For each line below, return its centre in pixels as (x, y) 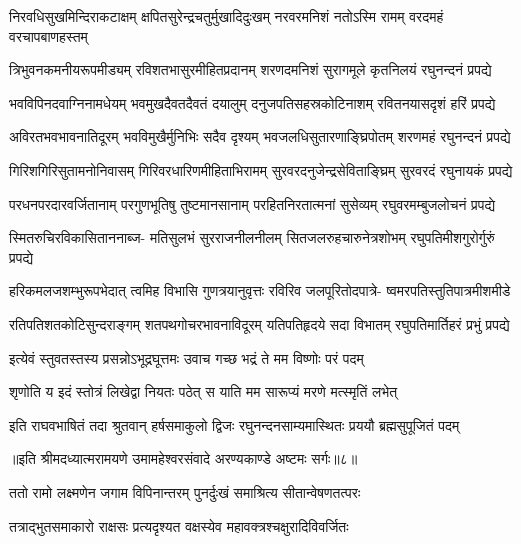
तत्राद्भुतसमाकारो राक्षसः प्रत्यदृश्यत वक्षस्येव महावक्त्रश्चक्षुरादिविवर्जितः (179, 525)
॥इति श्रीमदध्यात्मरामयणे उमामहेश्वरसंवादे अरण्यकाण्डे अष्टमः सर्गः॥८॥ (183, 458)
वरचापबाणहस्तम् (48, 35)
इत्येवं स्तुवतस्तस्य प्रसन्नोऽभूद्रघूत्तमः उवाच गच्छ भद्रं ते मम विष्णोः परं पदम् (186, 357)
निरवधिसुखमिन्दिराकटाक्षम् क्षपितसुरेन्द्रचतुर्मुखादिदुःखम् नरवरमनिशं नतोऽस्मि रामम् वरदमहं (226, 16)
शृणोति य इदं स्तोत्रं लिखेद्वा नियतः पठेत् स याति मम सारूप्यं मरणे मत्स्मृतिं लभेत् (203, 391)
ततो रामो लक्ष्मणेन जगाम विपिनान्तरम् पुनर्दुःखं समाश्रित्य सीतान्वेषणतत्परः (185, 491)
